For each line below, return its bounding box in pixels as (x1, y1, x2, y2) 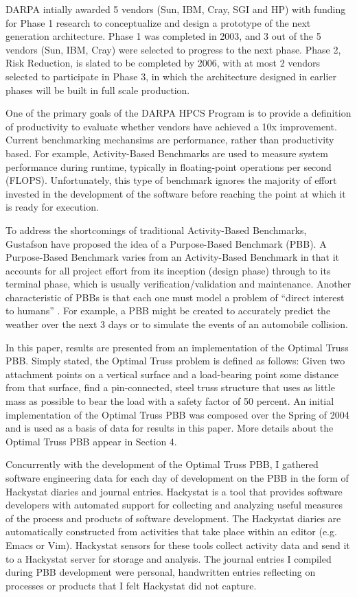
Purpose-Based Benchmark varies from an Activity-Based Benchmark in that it (5, 250, 339, 264)
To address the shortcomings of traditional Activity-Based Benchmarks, (5, 222, 307, 237)
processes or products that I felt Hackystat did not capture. (5, 578, 257, 592)
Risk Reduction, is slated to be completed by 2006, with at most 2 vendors (5, 56, 321, 70)
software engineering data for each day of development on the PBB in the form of (5, 471, 349, 484)
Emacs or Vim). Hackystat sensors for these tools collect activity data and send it (5, 537, 350, 552)
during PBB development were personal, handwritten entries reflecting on (5, 565, 316, 579)
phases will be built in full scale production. (5, 82, 190, 97)
